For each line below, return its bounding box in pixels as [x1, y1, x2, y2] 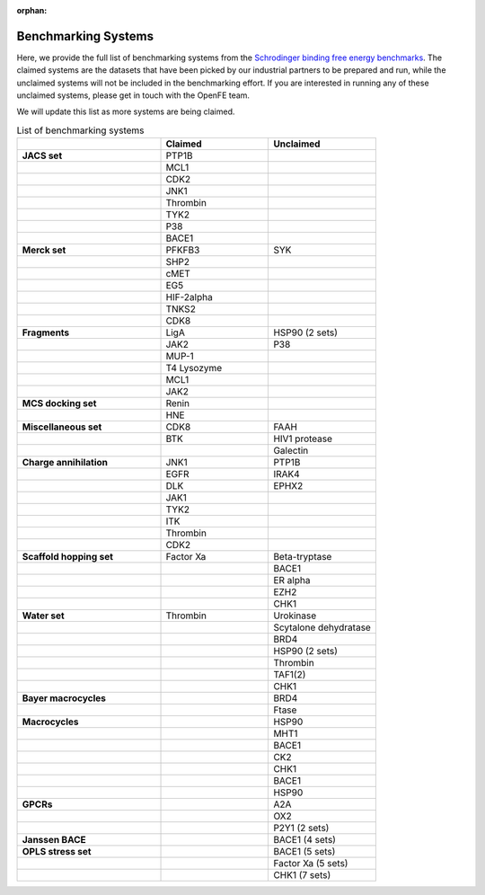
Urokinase [273, 609, 317, 622]
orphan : [16, 5, 48, 15]
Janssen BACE [22, 834, 86, 846]
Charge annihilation [22, 456, 108, 469]
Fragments [22, 326, 70, 339]
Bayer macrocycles [22, 692, 107, 704]
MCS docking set [22, 397, 97, 410]
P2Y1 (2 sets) [273, 822, 330, 835]
